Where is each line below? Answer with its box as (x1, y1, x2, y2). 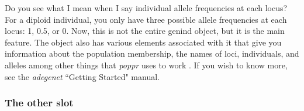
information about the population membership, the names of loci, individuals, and (5, 47, 299, 60)
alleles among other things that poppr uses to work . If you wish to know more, (5, 58, 288, 71)
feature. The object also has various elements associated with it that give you (5, 36, 282, 48)
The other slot (5, 95, 74, 110)
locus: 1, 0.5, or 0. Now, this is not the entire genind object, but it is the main (5, 25, 285, 37)
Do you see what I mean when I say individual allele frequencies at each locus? (5, 2, 288, 13)
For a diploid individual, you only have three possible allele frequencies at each (5, 13, 287, 25)
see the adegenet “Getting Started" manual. (5, 70, 160, 82)
